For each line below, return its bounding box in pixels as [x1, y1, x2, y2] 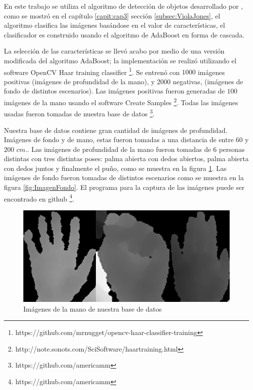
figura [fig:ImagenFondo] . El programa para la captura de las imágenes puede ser [4, 182, 245, 192]
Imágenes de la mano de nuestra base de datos [23, 303, 162, 314]
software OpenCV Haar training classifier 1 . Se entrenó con [4, 65, 180, 77]
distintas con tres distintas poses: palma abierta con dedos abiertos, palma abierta [4, 153, 249, 164]
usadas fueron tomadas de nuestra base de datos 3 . [4, 107, 155, 118]
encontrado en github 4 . [4, 192, 74, 204]
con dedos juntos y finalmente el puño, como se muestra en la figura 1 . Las [4, 163, 227, 173]
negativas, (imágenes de [173, 76, 243, 86]
